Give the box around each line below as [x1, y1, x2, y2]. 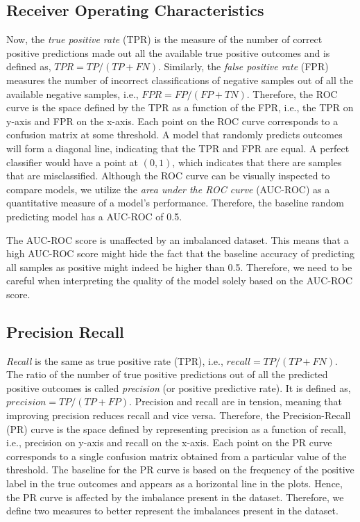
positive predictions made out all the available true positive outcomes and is [6, 45, 330, 60]
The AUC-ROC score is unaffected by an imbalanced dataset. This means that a [6, 232, 349, 247]
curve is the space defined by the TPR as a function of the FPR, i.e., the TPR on [6, 100, 354, 115]
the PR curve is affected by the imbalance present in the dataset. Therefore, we [6, 489, 344, 504]
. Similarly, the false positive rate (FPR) [158, 59, 329, 74]
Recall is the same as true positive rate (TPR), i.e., [6, 353, 223, 368]
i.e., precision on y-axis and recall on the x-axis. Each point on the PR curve [6, 435, 332, 450]
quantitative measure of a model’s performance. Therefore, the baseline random [6, 195, 344, 210]
